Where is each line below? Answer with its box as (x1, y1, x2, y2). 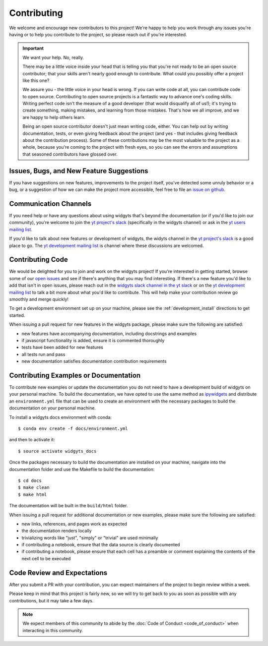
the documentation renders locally (21, 528, 92, 534)
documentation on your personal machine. (9, 405, 96, 411)
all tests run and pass (21, 351, 66, 357)
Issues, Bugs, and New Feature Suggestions (9, 167, 148, 175)
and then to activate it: (9, 437, 55, 443)
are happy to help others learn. (22, 114, 86, 120)
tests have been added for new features (21, 345, 104, 351)
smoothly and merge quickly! (9, 296, 69, 302)
